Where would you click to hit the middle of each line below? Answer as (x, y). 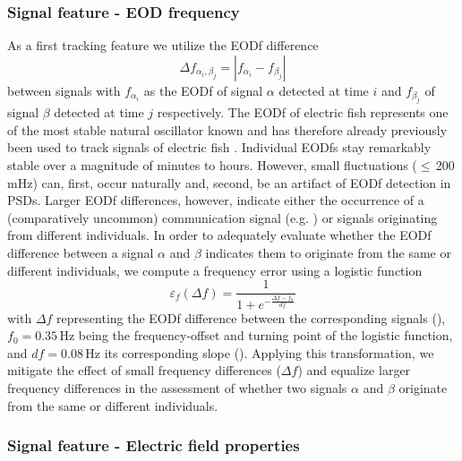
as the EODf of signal (203, 90)
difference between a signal (81, 252)
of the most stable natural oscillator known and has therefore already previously (227, 129)
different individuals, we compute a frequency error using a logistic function (215, 270)
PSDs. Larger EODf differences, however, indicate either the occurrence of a (216, 200)
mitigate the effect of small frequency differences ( (144, 370)
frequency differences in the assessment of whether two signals (177, 388)
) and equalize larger (354, 370)
